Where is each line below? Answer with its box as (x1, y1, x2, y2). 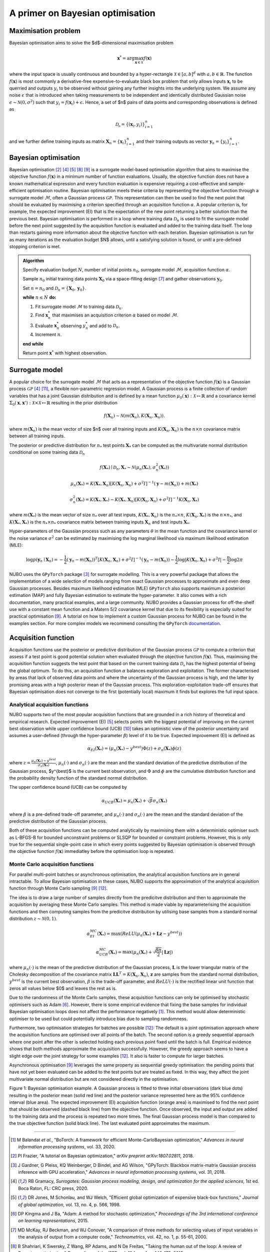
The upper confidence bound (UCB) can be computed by (9, 784, 127, 790)
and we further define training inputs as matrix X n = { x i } (9, 138, 127, 145)
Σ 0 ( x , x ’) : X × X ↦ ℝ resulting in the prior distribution (9, 400, 117, 407)
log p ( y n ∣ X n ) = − (25, 556, 63, 563)
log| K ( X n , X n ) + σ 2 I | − (177, 556, 226, 563)
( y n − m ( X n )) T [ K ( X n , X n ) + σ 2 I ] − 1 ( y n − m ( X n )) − (66, 556, 174, 563)
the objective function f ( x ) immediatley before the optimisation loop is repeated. (9, 848, 174, 854)
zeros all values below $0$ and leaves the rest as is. (9, 986, 117, 992)
